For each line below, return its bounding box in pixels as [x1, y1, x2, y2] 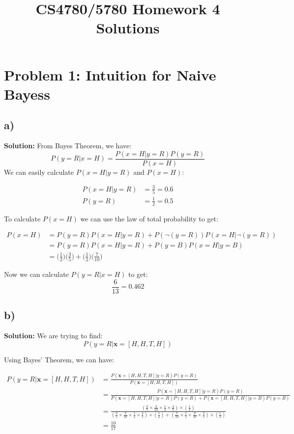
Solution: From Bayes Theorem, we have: [4, 140, 132, 151]
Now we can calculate [4, 269, 69, 279]
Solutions [96, 18, 160, 38]
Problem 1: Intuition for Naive [4, 64, 216, 84]
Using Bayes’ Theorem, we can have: [4, 354, 114, 364]
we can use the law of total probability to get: [80, 213, 218, 223]
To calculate [4, 213, 41, 223]
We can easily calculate [4, 166, 74, 177]
